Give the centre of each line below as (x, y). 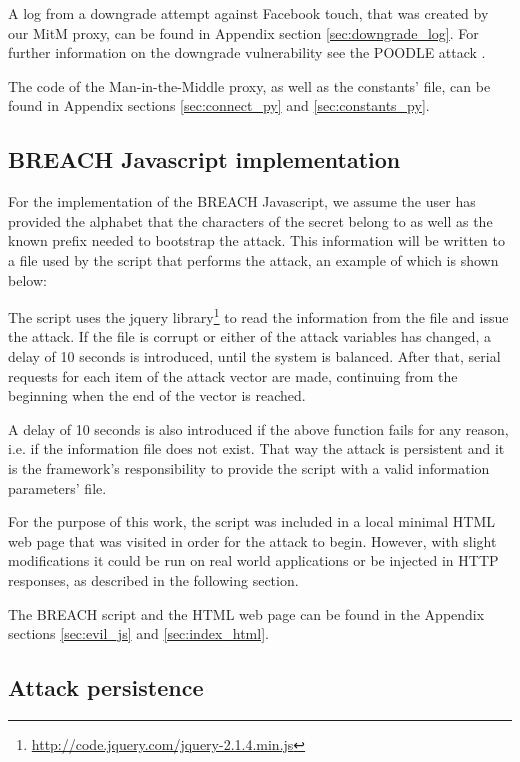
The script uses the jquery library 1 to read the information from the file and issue (258, 315)
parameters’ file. (57, 487)
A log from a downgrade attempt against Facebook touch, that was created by (248, 13)
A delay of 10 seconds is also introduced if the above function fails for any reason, (258, 428)
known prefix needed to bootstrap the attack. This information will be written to (256, 240)
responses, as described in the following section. (153, 579)
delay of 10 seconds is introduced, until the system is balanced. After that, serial (254, 355)
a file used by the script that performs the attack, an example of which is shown (253, 259)
